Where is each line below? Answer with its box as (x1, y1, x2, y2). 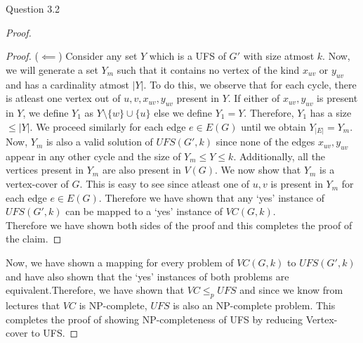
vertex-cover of (6, 176, 69, 191)
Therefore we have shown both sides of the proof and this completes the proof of (6, 217, 352, 232)
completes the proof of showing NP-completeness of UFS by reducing (6, 311, 303, 326)
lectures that (6, 298, 60, 313)
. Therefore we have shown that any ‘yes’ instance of (98, 190, 324, 205)
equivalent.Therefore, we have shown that (6, 283, 185, 297)
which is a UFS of (149, 48, 226, 63)
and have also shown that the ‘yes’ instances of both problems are (6, 268, 289, 283)
